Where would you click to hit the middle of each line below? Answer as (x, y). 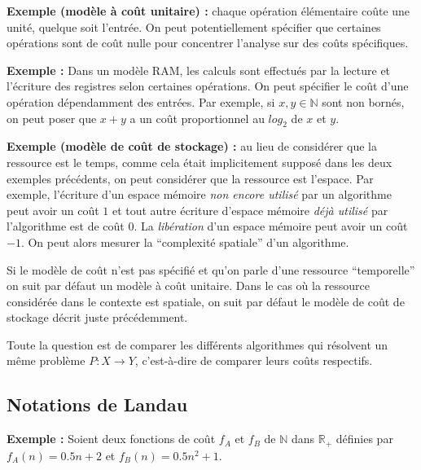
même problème (46, 360)
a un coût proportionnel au (197, 118)
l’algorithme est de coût (66, 226)
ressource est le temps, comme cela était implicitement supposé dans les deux (200, 162)
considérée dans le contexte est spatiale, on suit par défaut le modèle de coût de (206, 301)
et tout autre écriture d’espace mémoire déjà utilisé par (250, 210)
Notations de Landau (97, 404)
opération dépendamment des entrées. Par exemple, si (141, 101)
